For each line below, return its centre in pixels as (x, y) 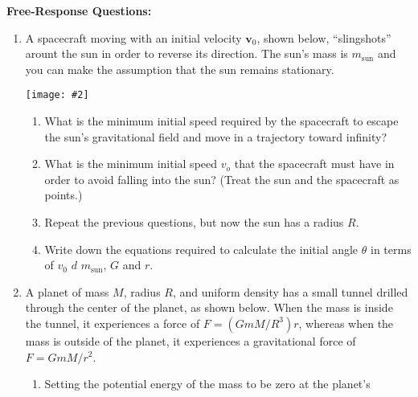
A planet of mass (67, 291)
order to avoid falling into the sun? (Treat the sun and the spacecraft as (222, 179)
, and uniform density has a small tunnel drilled (290, 291)
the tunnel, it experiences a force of (113, 323)
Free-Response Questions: (79, 10)
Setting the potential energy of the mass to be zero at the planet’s (207, 384)
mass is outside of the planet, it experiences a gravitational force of (191, 340)
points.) (64, 195)
